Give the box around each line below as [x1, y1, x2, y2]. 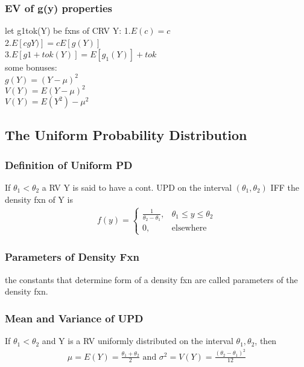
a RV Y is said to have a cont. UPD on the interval [42, 181, 232, 193]
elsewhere [171, 224, 207, 233]
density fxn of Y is [5, 193, 73, 205]
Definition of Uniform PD [5, 157, 133, 172]
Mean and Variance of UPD [5, 310, 144, 325]
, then [255, 334, 277, 347]
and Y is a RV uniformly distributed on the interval [42, 334, 233, 347]
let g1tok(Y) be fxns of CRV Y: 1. [5, 24, 131, 37]
